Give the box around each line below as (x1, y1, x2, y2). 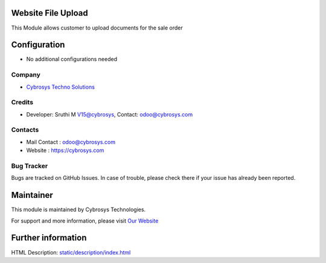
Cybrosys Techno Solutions (26, 83, 95, 90)
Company (11, 71, 40, 79)
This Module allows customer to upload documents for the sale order (11, 24, 184, 31)
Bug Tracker (11, 162, 48, 170)
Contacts (11, 125, 39, 134)
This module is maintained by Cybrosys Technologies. (11, 206, 146, 214)
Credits (11, 98, 33, 107)
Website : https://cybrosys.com (26, 147, 104, 154)
